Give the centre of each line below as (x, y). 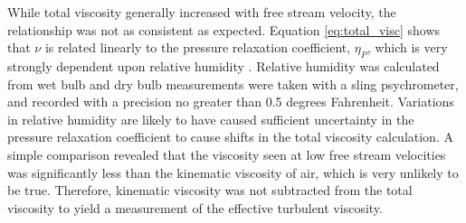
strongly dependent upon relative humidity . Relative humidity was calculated (223, 65)
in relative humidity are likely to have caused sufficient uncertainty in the (211, 119)
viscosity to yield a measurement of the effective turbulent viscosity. (195, 207)
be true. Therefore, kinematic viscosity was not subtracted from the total (210, 190)
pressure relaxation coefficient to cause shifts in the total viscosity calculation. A (230, 137)
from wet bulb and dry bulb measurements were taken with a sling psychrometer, (233, 84)
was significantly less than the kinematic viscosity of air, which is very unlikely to (233, 172)
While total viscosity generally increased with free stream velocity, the (202, 12)
